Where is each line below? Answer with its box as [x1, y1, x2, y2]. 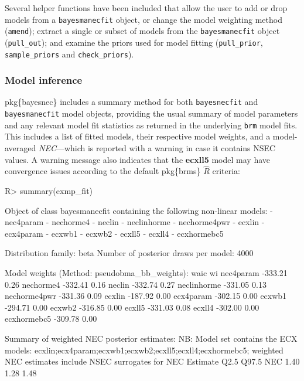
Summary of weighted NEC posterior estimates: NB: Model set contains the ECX [5, 332, 298, 344]
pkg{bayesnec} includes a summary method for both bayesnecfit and [5, 96, 258, 108]
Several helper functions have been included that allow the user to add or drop [5, 2, 288, 13]
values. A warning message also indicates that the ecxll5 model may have [5, 153, 270, 165]
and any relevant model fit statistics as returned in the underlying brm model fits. [5, 118, 298, 131]
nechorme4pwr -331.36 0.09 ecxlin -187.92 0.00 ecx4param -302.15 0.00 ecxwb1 [5, 290, 287, 302]
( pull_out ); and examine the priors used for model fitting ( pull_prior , [5, 36, 263, 48]
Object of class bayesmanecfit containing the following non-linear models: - [5, 204, 273, 216]
